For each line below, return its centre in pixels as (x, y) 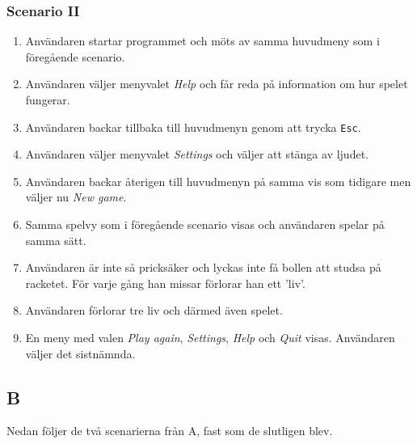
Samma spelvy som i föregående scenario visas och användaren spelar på (205, 224)
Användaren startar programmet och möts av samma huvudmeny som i (202, 41)
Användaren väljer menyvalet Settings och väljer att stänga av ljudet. (197, 154)
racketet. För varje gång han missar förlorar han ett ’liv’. (165, 283)
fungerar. (48, 99)
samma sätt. (56, 240)
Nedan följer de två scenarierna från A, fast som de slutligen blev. (170, 431)
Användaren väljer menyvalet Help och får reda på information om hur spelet (217, 84)
